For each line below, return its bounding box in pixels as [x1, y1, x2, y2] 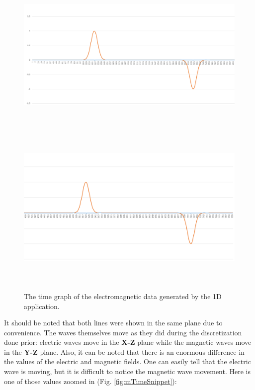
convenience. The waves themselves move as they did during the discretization [4, 327, 242, 337]
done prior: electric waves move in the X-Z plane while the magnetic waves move [4, 337, 252, 347]
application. [24, 301, 60, 311]
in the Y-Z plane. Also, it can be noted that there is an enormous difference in [4, 346, 245, 357]
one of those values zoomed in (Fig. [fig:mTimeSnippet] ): [4, 376, 177, 386]
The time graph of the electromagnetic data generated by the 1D [24, 291, 222, 301]
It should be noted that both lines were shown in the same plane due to [4, 317, 223, 328]
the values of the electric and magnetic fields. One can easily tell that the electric [4, 356, 251, 367]
